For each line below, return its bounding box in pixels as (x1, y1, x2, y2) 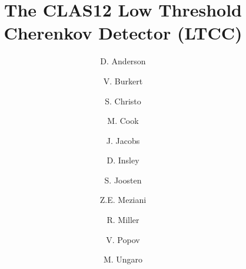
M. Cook (107, 114, 139, 127)
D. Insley (107, 154, 139, 166)
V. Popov (106, 233, 140, 245)
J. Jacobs (106, 134, 140, 146)
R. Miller (107, 214, 139, 226)
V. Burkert (103, 74, 143, 87)
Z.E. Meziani (99, 193, 147, 206)
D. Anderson (100, 55, 146, 67)
